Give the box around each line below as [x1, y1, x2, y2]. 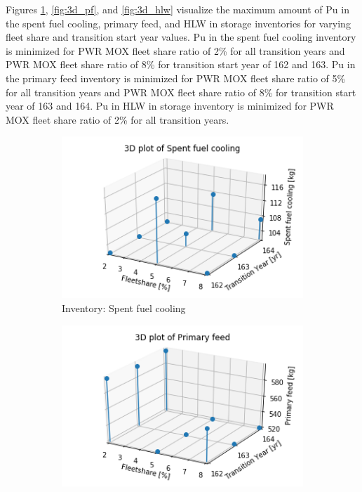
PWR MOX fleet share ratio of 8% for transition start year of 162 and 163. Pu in [6, 57, 356, 72]
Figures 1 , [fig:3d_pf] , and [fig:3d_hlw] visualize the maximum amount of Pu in [6, 2, 349, 16]
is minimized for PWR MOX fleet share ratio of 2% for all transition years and [6, 43, 345, 58]
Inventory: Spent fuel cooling [62, 300, 186, 315]
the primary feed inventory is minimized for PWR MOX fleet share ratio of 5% [6, 70, 346, 85]
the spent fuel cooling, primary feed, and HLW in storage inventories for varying [6, 15, 351, 30]
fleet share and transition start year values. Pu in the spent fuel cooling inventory [6, 30, 356, 44]
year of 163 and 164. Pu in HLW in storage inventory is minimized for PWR [6, 98, 334, 113]
